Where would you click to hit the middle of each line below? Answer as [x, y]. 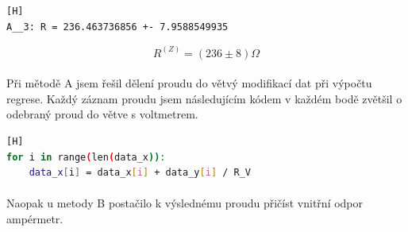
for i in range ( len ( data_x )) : [86, 157]
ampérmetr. [35, 218]
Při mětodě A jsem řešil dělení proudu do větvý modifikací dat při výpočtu [189, 83]
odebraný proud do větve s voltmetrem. [102, 114]
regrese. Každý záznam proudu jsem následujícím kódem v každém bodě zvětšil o [204, 98]
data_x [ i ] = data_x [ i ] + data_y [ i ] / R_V [140, 173]
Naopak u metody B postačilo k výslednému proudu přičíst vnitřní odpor [185, 203]
